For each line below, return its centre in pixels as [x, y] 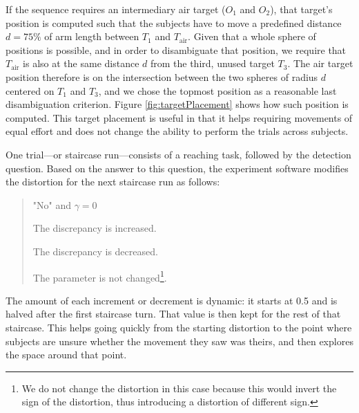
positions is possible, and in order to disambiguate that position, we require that [176, 49]
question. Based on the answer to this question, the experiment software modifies [177, 168]
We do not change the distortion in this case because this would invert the [179, 388]
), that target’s [301, 9]
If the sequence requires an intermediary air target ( [116, 9]
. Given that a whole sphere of [252, 36]
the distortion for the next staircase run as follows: [113, 182]
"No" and [52, 204]
